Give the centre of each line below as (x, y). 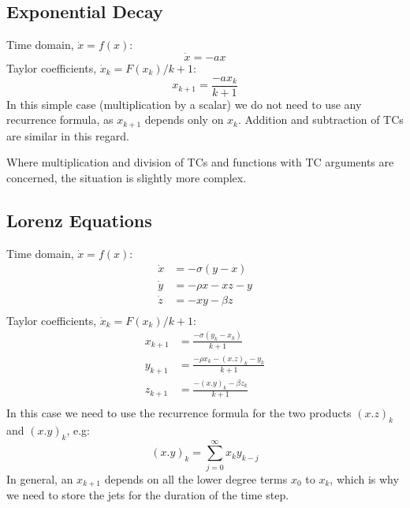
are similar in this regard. (68, 135)
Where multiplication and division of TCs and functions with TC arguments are (200, 162)
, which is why (364, 478)
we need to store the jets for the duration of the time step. (148, 495)
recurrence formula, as (60, 120)
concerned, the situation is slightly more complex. (127, 177)
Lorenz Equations (79, 220)
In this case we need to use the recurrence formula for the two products (179, 412)
